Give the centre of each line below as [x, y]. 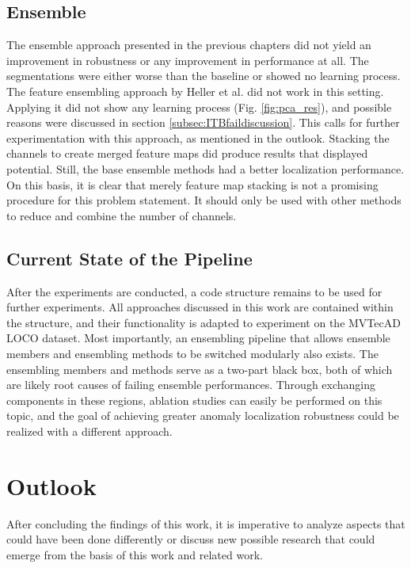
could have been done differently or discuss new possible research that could [191, 539]
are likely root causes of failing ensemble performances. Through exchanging [191, 385]
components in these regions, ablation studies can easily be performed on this [194, 400]
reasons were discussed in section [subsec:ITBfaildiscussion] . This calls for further [203, 122]
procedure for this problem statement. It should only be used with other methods [204, 200]
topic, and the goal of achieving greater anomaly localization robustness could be [203, 416]
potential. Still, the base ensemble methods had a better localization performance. [205, 168]
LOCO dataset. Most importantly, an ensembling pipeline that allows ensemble [198, 338]
